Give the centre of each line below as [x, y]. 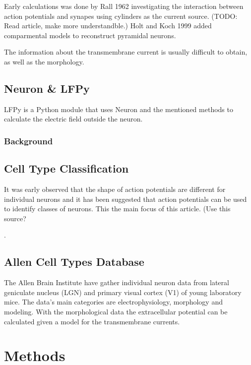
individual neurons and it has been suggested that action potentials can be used [125, 199]
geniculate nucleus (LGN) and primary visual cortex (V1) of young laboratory [123, 292]
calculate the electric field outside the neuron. [73, 119]
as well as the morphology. [44, 61]
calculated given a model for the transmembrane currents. [92, 321]
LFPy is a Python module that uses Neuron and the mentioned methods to [119, 109]
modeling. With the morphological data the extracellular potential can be [116, 311]
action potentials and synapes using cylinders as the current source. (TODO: [121, 16]
